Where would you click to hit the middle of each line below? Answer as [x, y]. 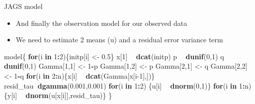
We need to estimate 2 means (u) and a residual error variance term [119, 40]
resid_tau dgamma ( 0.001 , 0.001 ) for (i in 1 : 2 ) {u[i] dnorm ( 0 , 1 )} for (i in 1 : [125, 85]
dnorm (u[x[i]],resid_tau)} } [69, 95]
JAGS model [23, 6]
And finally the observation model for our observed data [101, 23]
